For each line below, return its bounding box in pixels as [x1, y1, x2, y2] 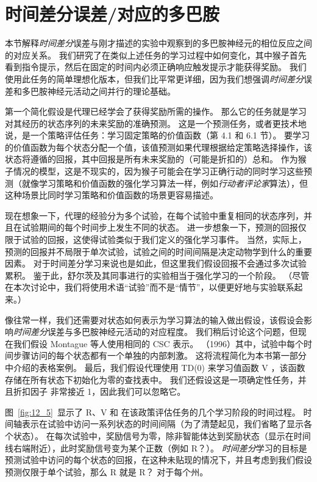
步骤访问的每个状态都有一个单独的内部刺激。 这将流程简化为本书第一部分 [13, 349, 307, 362]
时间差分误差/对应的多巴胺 [5, 1, 220, 26]
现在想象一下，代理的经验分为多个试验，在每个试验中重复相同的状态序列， [5, 209, 304, 221]
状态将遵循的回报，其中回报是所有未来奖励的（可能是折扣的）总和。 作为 [5, 153, 298, 165]
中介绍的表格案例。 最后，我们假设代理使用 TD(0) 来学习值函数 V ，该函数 [5, 361, 305, 373]
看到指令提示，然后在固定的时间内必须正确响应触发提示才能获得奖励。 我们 [5, 60, 307, 73]
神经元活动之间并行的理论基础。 [47, 84, 176, 97]
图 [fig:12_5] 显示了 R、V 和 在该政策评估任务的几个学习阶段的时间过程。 [5, 405, 301, 418]
